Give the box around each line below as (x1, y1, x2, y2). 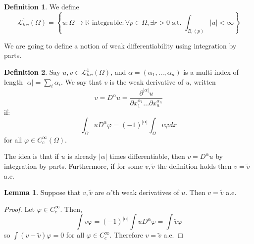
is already (67, 151, 97, 161)
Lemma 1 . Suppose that (4, 187, 81, 197)
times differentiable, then (109, 151, 185, 161)
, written (189, 76, 216, 87)
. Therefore (109, 230, 143, 240)
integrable (92, 19, 122, 26)
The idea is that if (4, 151, 59, 161)
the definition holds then (157, 160, 232, 171)
